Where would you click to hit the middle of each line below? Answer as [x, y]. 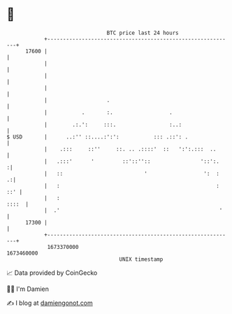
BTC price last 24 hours [143, 33]
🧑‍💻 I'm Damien [28, 289]
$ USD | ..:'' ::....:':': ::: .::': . [97, 137]
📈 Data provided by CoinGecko [52, 273]
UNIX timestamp [141, 259]
